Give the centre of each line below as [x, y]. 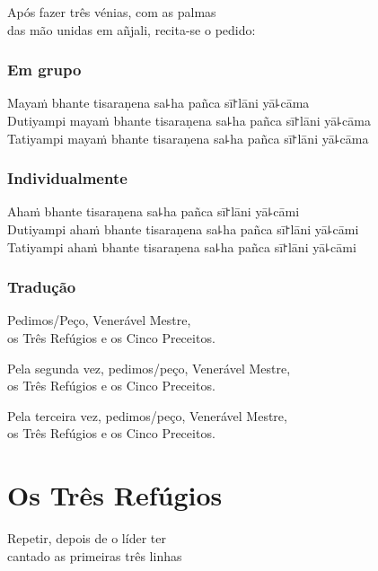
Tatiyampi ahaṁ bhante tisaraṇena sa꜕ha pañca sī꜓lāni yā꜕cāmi [182, 246]
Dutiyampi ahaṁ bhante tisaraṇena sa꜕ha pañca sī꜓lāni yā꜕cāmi [183, 229]
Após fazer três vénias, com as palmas [112, 12]
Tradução [42, 287]
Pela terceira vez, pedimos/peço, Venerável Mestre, [147, 415]
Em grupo [44, 70]
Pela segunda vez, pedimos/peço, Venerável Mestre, [149, 368]
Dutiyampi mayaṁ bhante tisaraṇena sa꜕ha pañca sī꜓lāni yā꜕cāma [189, 120]
